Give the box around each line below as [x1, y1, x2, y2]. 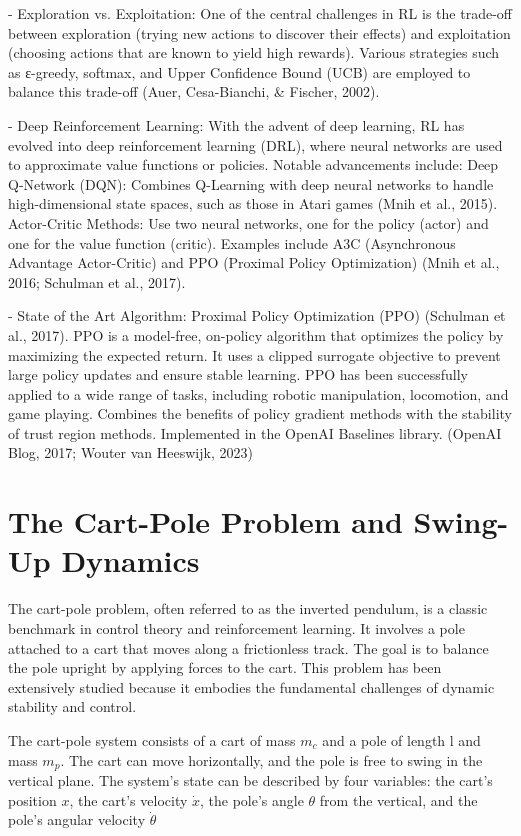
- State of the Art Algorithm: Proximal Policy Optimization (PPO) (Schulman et [8, 305, 506, 326]
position [8, 789, 57, 810]
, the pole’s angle [200, 789, 304, 810]
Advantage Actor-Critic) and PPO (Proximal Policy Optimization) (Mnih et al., [8, 252, 500, 273]
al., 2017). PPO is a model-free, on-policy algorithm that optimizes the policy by [8, 324, 504, 345]
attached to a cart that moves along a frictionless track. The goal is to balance [8, 637, 489, 658]
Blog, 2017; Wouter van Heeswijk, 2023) [8, 442, 253, 463]
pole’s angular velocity [8, 809, 146, 830]
